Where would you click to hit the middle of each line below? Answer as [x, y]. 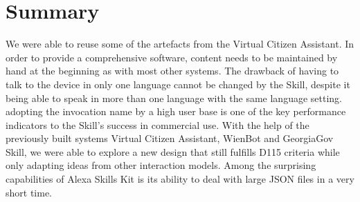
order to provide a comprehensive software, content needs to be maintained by [172, 57]
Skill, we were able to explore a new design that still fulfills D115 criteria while [173, 151]
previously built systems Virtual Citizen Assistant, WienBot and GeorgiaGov [170, 138]
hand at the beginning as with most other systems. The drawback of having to [172, 71]
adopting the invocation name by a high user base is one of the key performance [176, 111]
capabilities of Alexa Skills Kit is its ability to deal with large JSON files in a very [180, 179]
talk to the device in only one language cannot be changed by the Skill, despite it [178, 84]
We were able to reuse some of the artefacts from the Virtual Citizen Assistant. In [180, 44]
